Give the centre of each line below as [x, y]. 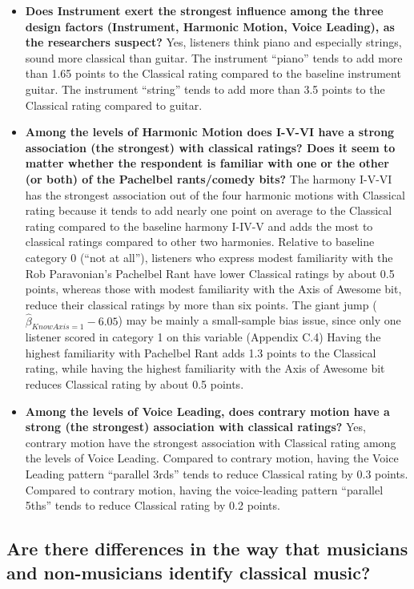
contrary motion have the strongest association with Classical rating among [211, 442]
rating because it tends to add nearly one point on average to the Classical [209, 210]
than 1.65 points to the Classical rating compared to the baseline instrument [213, 73]
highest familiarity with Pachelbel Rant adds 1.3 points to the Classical [201, 352]
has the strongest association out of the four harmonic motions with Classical [215, 194]
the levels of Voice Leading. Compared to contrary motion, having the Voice [212, 458]
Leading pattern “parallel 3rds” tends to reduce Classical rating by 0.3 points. [217, 474]
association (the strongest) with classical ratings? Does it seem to [210, 147]
